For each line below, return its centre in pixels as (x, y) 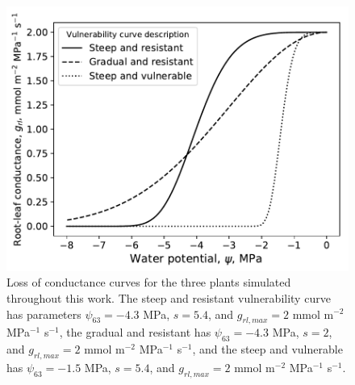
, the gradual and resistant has (135, 332)
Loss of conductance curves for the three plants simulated (149, 282)
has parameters (44, 314)
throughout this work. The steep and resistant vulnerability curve (169, 297)
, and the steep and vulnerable (267, 349)
